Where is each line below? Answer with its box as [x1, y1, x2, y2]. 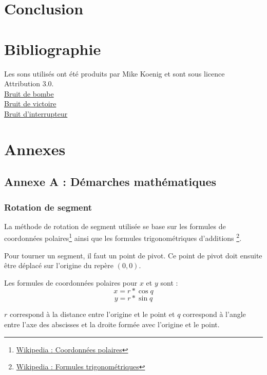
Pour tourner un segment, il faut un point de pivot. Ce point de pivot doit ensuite [4, 250, 262, 260]
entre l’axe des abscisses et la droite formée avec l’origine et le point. [4, 319, 220, 330]
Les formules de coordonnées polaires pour [4, 277, 138, 288]
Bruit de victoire [4, 98, 56, 109]
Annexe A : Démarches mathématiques [4, 174, 217, 190]
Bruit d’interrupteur [4, 108, 68, 119]
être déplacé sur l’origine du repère [4, 260, 113, 271]
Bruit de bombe [4, 88, 54, 99]
